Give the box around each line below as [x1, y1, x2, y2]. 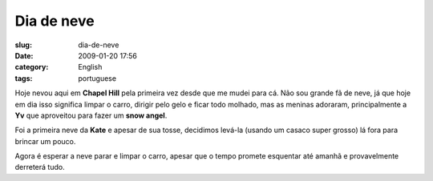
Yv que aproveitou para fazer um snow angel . [14, 111, 168, 120]
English [78, 62, 103, 72]
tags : [14, 73, 33, 83]
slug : [14, 40, 32, 50]
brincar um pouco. [14, 136, 76, 146]
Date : [14, 50, 34, 60]
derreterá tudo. [14, 163, 65, 172]
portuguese [78, 73, 116, 83]
